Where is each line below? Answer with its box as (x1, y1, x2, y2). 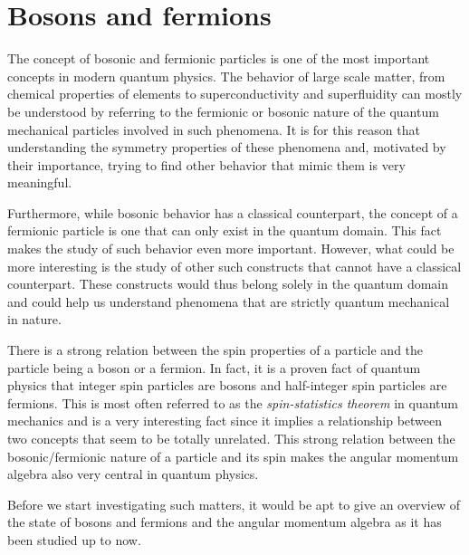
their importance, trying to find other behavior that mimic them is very (7, 155, 406, 174)
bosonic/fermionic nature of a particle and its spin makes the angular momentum (7, 446, 459, 465)
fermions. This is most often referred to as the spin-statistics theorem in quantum (7, 393, 458, 412)
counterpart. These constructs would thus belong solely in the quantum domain (7, 274, 449, 293)
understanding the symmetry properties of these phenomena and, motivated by (7, 138, 446, 157)
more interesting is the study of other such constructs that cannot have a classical (7, 256, 462, 275)
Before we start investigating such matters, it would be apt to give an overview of (7, 494, 460, 513)
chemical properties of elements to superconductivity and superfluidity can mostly (7, 84, 463, 103)
